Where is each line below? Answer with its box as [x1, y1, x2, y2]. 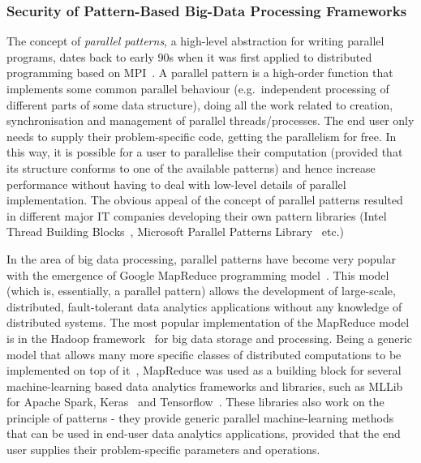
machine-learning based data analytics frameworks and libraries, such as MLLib [6, 377, 403, 394]
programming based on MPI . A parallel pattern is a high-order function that [6, 64, 393, 81]
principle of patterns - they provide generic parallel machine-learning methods [6, 409, 394, 426]
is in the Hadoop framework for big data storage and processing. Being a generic [6, 329, 413, 346]
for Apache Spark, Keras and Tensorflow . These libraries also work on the [6, 393, 384, 410]
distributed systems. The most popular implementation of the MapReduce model [6, 314, 410, 331]
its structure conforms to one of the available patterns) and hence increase [6, 159, 376, 176]
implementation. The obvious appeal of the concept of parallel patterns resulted [6, 191, 403, 208]
